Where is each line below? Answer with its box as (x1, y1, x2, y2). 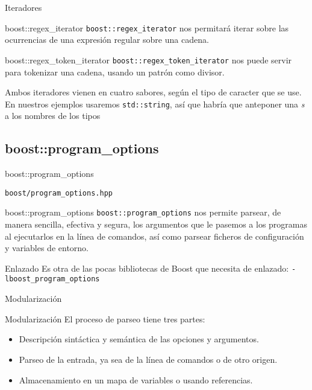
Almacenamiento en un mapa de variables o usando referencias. (19, 373, 253, 386)
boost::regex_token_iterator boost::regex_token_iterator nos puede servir (5, 53, 292, 66)
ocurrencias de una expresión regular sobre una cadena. (5, 33, 209, 46)
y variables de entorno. (5, 241, 89, 254)
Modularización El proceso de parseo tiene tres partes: (5, 312, 205, 325)
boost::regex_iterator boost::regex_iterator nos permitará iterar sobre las (5, 21, 289, 34)
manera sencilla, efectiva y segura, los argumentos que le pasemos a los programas (5, 218, 308, 231)
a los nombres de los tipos (5, 109, 101, 122)
